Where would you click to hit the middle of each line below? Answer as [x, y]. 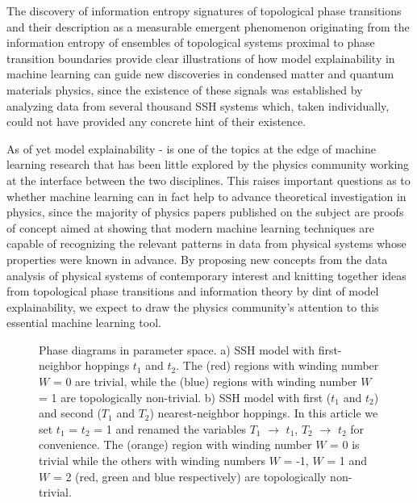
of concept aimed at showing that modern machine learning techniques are [191, 227]
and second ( [70, 413]
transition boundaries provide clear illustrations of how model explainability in [201, 58]
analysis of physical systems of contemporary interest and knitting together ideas [206, 275]
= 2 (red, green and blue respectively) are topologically [190, 476]
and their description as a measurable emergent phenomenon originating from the [208, 26]
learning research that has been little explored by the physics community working [208, 164]
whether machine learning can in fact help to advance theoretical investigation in [206, 196]
